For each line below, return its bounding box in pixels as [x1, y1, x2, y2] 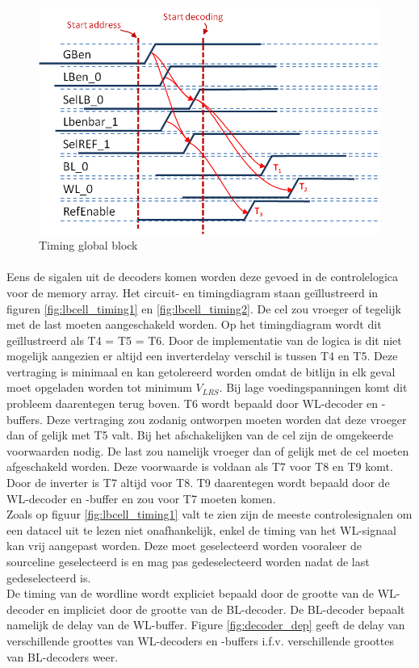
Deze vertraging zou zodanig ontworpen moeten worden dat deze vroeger [46, 410, 407, 427]
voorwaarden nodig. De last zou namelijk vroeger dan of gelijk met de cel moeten [6, 442, 409, 459]
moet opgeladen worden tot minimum [6, 379, 192, 396]
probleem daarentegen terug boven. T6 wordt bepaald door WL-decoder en [6, 395, 379, 412]
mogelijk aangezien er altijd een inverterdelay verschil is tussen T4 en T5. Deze [6, 347, 398, 364]
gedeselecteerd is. [6, 569, 91, 586]
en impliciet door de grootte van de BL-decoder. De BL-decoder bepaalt [48, 600, 405, 617]
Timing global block [39, 237, 138, 254]
